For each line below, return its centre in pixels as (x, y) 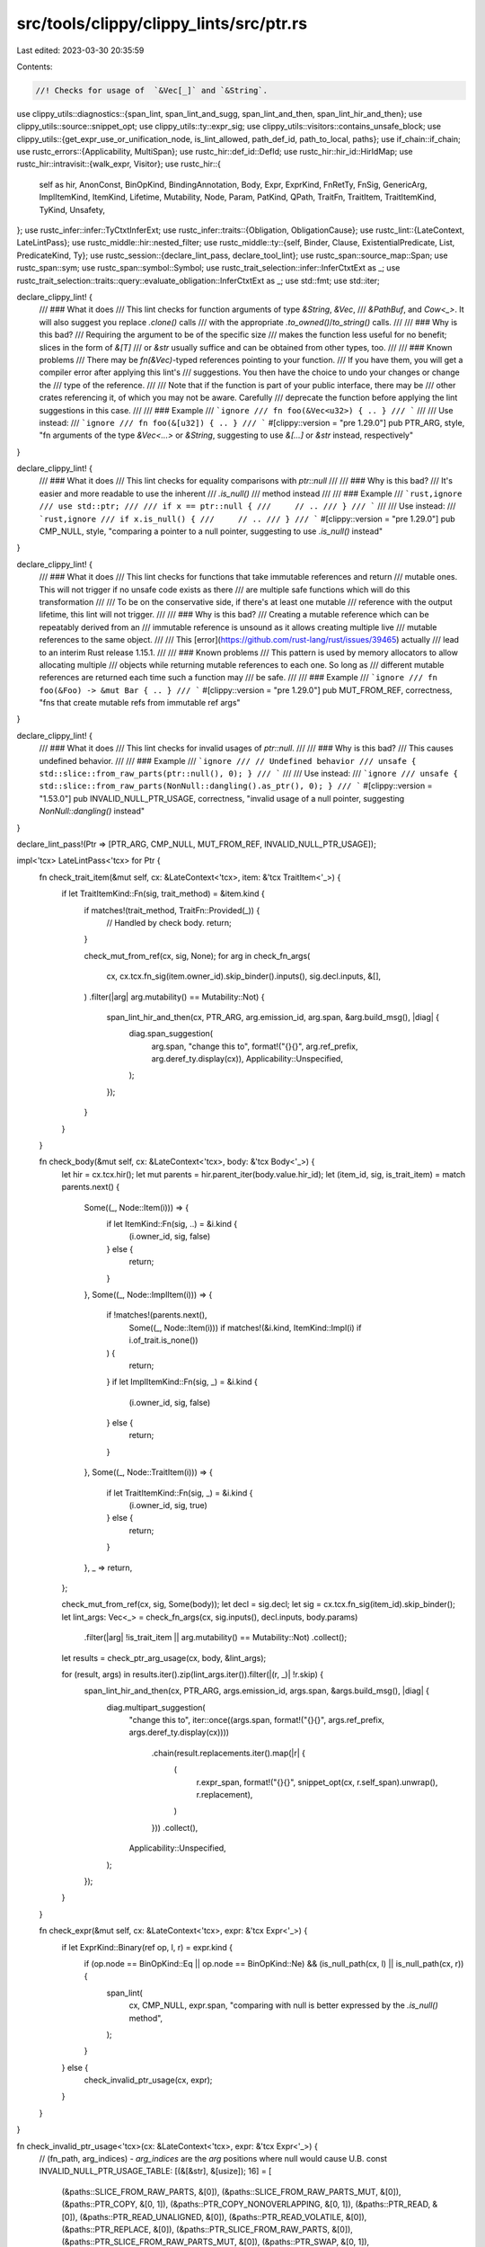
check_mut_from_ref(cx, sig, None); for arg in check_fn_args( (197, 955)
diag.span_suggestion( (171, 1034)
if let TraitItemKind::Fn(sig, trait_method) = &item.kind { (163, 893)
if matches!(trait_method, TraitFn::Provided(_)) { (172, 910)
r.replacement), (225, 1795)
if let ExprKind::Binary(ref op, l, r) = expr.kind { (147, 1947)
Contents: (35, 67)
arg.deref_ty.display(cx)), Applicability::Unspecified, (247, 1059)
